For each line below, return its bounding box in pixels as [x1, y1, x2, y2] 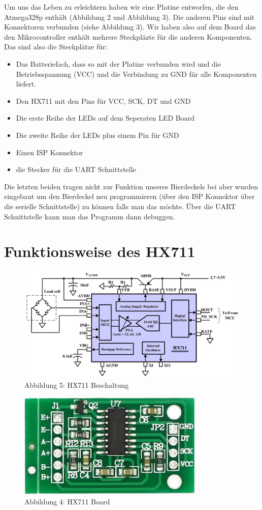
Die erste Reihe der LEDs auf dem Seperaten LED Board [16, 112, 195, 123]
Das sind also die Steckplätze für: [4, 41, 108, 52]
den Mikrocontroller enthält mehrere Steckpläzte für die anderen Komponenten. [4, 31, 252, 42]
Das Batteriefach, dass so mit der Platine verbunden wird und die [16, 58, 221, 69]
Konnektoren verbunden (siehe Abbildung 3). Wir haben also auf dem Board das [4, 21, 256, 32]
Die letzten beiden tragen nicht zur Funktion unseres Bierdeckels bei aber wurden [4, 181, 258, 191]
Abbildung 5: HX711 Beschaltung [24, 379, 129, 390]
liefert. [16, 78, 37, 89]
